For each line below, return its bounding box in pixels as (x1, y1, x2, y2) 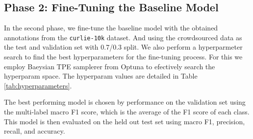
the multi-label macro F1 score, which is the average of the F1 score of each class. (4, 107, 250, 117)
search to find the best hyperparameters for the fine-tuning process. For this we (4, 52, 243, 62)
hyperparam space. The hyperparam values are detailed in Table (4, 71, 198, 81)
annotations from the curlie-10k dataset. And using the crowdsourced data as (4, 32, 242, 42)
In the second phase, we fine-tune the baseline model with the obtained (4, 23, 218, 33)
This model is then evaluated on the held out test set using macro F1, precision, (4, 116, 245, 126)
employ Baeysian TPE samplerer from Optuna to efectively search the (4, 61, 215, 71)
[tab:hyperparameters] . (4, 80, 72, 90)
